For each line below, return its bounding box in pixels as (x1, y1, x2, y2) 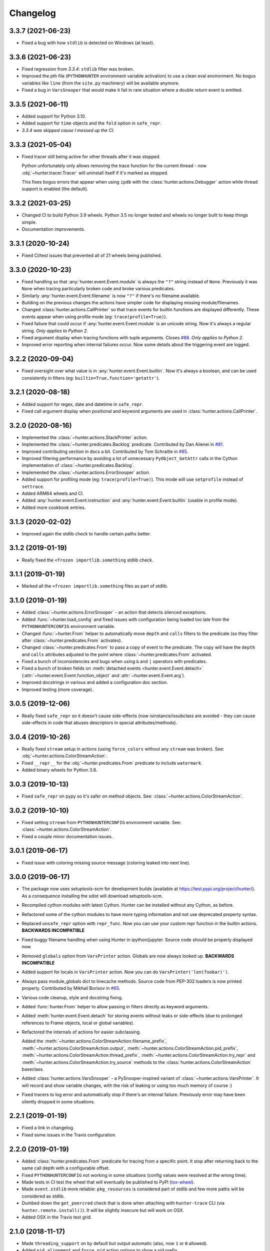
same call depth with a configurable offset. (21, 1165, 110, 1171)
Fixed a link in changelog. (21, 1125, 74, 1131)
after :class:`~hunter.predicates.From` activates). (21, 637, 122, 643)
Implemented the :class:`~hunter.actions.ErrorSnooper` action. (21, 469, 150, 475)
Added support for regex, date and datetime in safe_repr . (21, 401, 143, 407)
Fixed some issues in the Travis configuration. (21, 1131, 116, 1138)
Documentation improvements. (21, 226, 85, 232)
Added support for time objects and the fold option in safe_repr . (21, 120, 162, 126)
